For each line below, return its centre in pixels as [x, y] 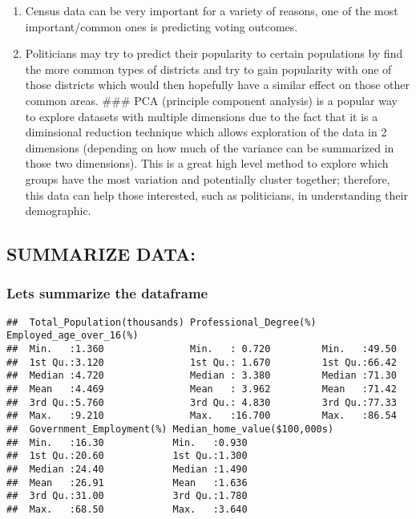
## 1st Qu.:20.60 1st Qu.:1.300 [127, 456]
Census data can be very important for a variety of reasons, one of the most [212, 10]
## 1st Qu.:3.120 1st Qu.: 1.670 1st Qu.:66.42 [202, 362]
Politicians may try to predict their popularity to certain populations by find [214, 53]
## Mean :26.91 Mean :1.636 [127, 483]
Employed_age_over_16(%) [73, 336]
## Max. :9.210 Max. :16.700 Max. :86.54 [202, 416]
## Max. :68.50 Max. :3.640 [127, 509]
